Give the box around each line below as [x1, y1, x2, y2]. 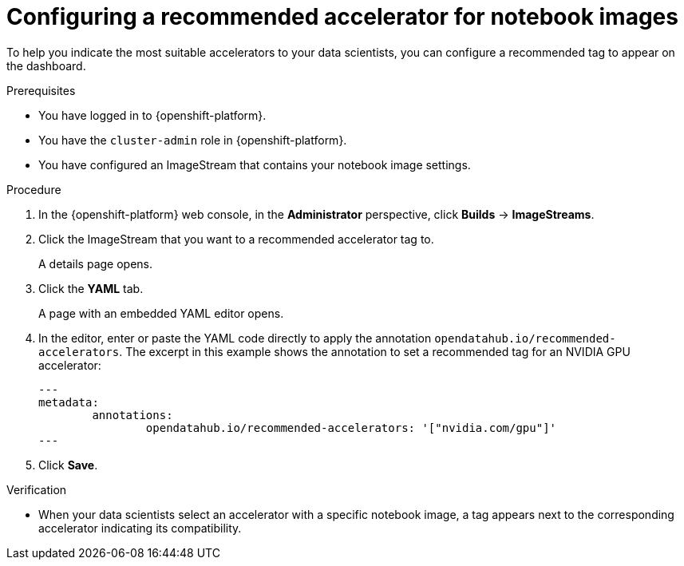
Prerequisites [6, 83, 76, 97]
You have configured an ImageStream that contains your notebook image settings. [38, 157, 471, 172]
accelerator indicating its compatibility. [38, 520, 242, 535]
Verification [6, 482, 67, 497]
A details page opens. [38, 256, 153, 271]
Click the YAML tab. [38, 281, 144, 295]
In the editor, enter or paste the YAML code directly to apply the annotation [38, 330, 432, 345]
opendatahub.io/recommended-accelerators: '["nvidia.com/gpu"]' [145, 421, 557, 434]
